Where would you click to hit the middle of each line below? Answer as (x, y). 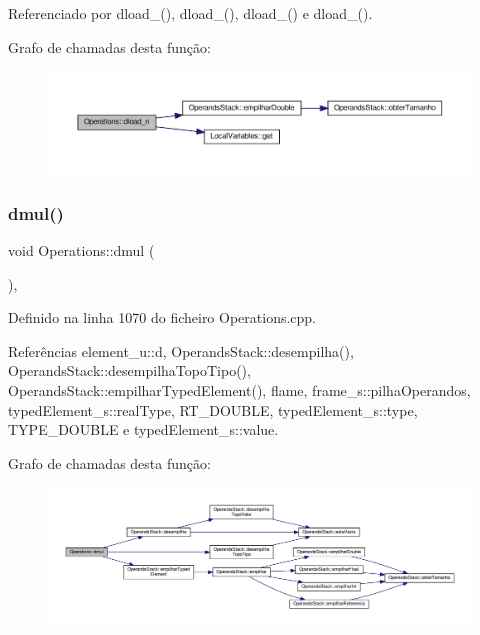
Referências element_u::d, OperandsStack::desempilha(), (181, 350)
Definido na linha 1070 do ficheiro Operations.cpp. (162, 317)
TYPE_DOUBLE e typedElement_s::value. (143, 429)
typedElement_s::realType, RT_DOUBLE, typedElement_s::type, (213, 409)
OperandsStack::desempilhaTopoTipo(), (129, 370)
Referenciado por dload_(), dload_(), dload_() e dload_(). (190, 13)
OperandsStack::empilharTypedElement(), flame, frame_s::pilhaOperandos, (239, 390)
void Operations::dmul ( (81, 250)
